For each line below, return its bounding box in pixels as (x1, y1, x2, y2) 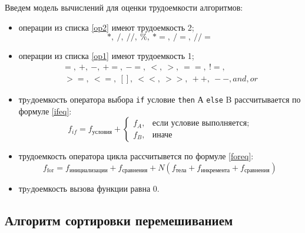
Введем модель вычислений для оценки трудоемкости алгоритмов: (5, 1, 243, 13)
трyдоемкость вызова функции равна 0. (18, 182, 160, 194)
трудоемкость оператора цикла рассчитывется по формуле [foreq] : (18, 150, 254, 162)
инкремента (201, 168, 230, 174)
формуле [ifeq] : (18, 104, 72, 117)
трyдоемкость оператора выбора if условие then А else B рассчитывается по (18, 93, 301, 105)
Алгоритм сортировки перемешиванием (5, 211, 233, 229)
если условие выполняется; (152, 119, 250, 128)
